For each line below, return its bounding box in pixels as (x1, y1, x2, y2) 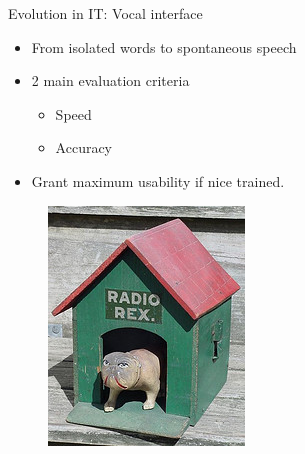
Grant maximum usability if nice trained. (31, 170, 285, 191)
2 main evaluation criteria (31, 70, 190, 91)
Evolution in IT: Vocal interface (8, 3, 203, 23)
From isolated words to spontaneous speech (31, 36, 297, 57)
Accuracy (55, 137, 113, 158)
